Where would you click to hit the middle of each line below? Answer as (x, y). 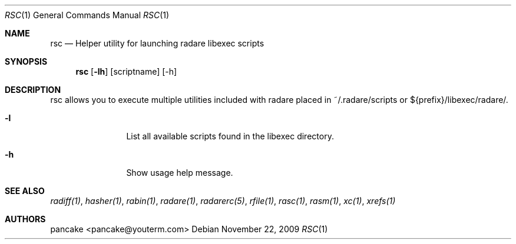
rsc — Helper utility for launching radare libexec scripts (157, 43)
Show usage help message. (180, 173)
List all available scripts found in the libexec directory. (230, 136)
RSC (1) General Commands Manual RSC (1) (87, 15)
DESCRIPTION (33, 90)
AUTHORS (25, 219)
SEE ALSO (25, 191)
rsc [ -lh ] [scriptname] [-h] (126, 71)
